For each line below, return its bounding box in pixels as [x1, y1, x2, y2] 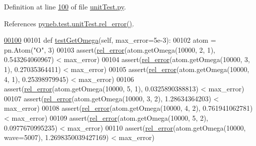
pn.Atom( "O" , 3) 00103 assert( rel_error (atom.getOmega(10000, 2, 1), [4, 44, 216, 55]
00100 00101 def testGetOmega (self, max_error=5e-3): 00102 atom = [4, 35, 216, 45]
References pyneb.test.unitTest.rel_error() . [4, 18, 134, 28]
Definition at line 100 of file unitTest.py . [4, 1, 126, 11]
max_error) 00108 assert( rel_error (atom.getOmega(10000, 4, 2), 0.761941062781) [4, 103, 253, 113]
